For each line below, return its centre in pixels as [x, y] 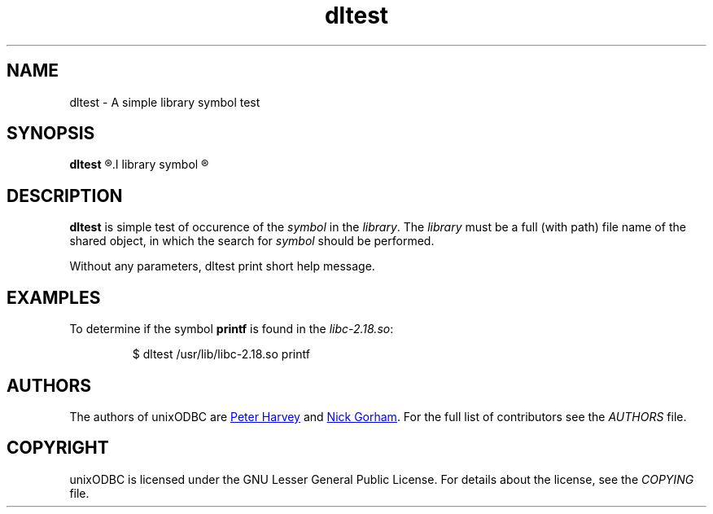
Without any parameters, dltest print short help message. [222, 266]
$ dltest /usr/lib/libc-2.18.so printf [221, 354]
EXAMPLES [54, 297]
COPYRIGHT [58, 448]
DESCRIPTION [65, 195]
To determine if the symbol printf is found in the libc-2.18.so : [232, 329]
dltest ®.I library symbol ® [139, 165]
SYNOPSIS [51, 134]
